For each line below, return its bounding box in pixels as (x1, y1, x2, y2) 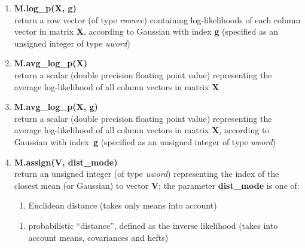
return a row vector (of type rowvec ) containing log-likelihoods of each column (14, 13, 301, 26)
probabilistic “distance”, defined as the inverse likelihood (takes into (28, 219, 278, 231)
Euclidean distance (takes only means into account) (28, 199, 217, 212)
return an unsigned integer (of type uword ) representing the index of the (14, 167, 279, 180)
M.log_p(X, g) (14, 2, 77, 14)
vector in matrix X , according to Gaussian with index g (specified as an (14, 25, 278, 38)
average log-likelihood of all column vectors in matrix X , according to (14, 124, 270, 136)
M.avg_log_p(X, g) (14, 100, 98, 113)
